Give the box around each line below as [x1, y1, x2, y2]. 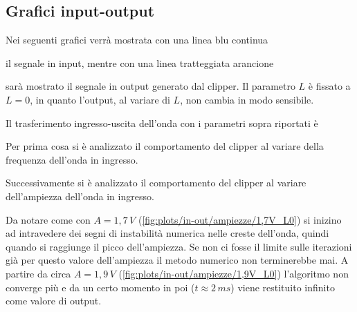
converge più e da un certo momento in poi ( [6, 280, 195, 294]
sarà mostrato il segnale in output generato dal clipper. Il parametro [6, 79, 295, 93]
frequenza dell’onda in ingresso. [6, 152, 138, 166]
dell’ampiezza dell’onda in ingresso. [6, 188, 154, 203]
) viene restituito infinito [230, 280, 335, 294]
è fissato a [308, 79, 351, 93]
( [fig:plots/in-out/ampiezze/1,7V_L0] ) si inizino [138, 212, 342, 226]
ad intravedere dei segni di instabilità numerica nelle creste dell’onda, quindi [6, 226, 329, 240]
